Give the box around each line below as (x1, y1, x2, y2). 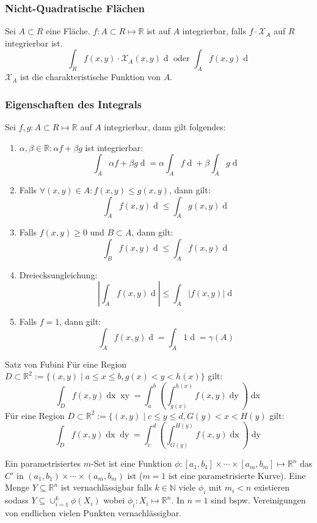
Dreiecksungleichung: (19, 268, 98, 281)
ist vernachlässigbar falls (60, 481, 152, 494)
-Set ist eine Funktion (91, 457, 172, 470)
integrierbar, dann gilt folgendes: (104, 121, 226, 133)
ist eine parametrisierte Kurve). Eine (169, 469, 306, 481)
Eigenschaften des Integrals (5, 96, 142, 111)
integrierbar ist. (5, 36, 63, 49)
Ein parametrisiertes (5, 457, 81, 470)
